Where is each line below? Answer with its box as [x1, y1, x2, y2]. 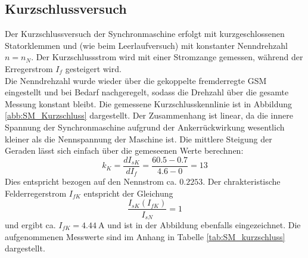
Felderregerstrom [5, 186, 67, 199]
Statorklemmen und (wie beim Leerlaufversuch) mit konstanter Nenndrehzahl [5, 39, 288, 51]
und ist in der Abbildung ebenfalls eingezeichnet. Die [107, 218, 301, 231]
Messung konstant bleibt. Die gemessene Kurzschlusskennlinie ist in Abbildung [5, 97, 292, 110]
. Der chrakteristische [203, 175, 281, 188]
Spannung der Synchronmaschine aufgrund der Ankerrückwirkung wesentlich [5, 120, 285, 133]
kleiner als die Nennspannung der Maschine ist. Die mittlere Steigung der [5, 132, 272, 145]
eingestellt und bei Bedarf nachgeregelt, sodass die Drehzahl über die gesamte [5, 86, 289, 98]
